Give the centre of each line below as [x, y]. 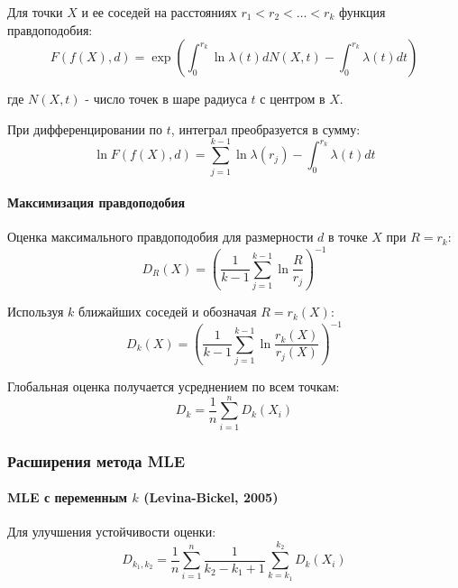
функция [362, 12]
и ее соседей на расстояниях [159, 12]
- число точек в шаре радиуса [166, 99]
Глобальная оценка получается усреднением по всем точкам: [174, 386]
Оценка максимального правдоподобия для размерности [160, 237]
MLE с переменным [68, 497]
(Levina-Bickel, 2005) [211, 497]
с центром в [293, 99]
